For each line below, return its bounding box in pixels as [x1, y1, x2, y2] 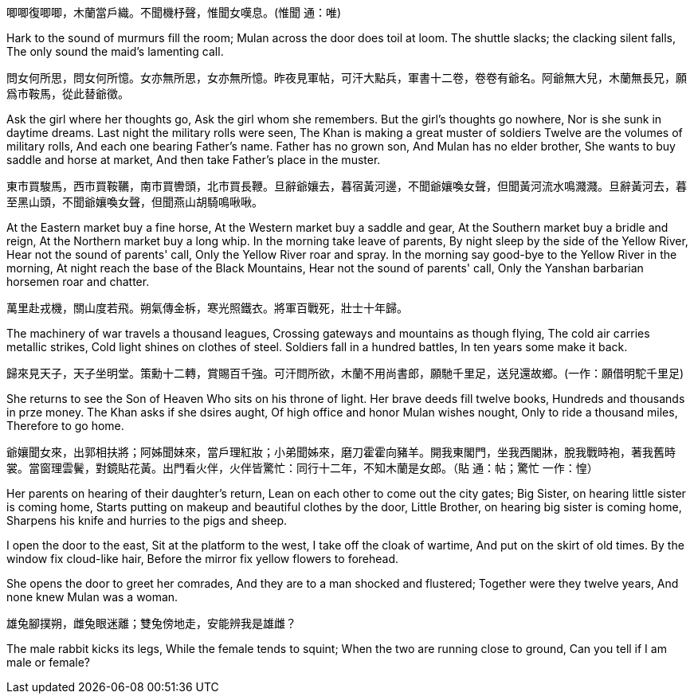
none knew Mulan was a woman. [6, 590, 178, 604]
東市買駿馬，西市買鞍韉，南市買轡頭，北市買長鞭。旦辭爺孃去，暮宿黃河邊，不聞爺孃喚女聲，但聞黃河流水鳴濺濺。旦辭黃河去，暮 [6, 179, 687, 193]
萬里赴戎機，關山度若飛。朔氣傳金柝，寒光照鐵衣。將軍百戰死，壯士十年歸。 [6, 301, 408, 315]
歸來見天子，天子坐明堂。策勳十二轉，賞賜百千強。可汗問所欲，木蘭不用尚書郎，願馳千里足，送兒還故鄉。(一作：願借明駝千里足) [6, 366, 684, 380]
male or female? [6, 655, 90, 669]
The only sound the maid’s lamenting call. [6, 45, 224, 58]
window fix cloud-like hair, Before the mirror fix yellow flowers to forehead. [6, 552, 399, 565]
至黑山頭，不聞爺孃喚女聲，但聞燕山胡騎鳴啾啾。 [6, 195, 263, 209]
